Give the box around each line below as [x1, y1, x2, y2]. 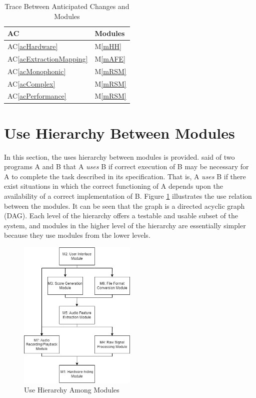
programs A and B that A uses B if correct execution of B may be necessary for [4, 161, 249, 172]
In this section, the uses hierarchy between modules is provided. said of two [4, 151, 235, 162]
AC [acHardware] [7, 41, 58, 52]
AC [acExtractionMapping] [7, 53, 88, 64]
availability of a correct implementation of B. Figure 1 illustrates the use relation [4, 191, 252, 201]
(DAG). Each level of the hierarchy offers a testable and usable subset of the [4, 210, 238, 221]
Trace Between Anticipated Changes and [4, 1, 129, 11]
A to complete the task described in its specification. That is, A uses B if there [4, 171, 246, 181]
